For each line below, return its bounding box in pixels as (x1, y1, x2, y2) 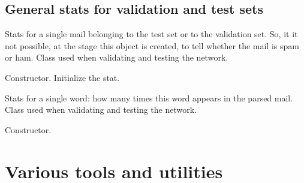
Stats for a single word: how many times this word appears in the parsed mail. (5, 91, 293, 104)
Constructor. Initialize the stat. (5, 71, 120, 83)
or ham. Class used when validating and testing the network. (5, 51, 228, 64)
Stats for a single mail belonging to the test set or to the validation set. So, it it (5, 28, 298, 40)
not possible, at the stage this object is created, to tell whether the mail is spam (5, 39, 299, 52)
